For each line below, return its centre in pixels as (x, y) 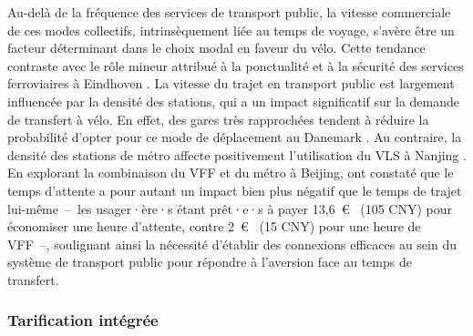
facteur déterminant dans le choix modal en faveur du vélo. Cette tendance (216, 48)
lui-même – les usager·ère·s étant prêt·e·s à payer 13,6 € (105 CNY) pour (230, 208)
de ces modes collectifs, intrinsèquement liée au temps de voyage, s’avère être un (231, 30)
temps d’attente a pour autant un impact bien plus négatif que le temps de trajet (235, 190)
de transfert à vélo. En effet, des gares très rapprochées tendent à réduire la (218, 119)
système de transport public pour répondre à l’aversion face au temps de (210, 262)
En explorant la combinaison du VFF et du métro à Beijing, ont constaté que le (231, 173)
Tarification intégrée (83, 320)
